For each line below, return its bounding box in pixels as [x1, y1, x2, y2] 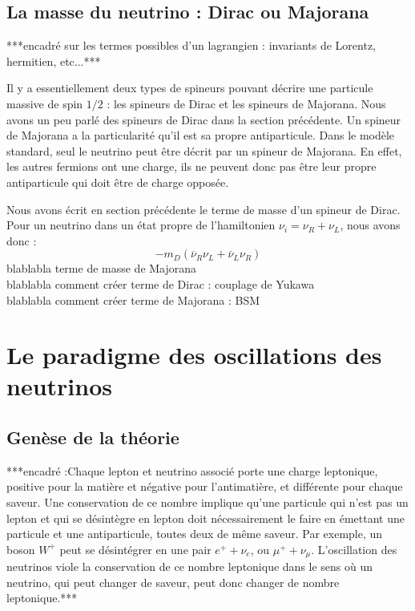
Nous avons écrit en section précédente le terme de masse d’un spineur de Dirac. [6, 200, 401, 217]
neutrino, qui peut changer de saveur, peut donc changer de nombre [6, 573, 340, 590]
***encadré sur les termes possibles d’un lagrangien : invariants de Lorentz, [6, 37, 377, 54]
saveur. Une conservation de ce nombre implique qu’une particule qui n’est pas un [6, 494, 409, 511]
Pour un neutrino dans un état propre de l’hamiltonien [6, 216, 276, 233]
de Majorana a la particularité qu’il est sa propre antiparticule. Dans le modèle [6, 127, 395, 144]
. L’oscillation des [311, 540, 397, 557]
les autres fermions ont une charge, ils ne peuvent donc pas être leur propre [6, 158, 377, 175]
